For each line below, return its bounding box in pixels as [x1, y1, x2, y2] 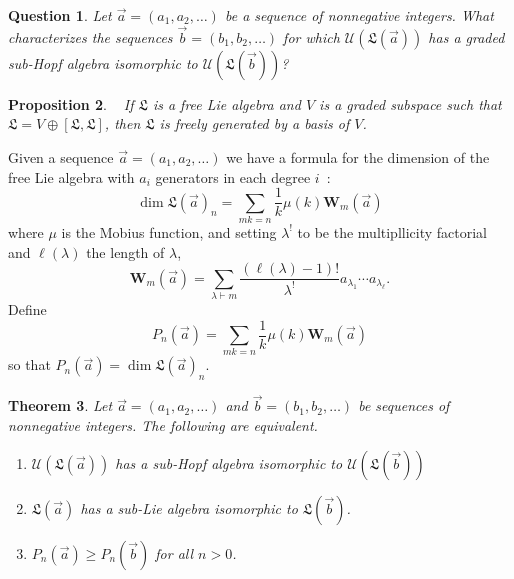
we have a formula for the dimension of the [226, 147, 490, 167]
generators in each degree [155, 166, 311, 187]
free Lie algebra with [8, 166, 135, 187]
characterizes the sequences [8, 26, 173, 47]
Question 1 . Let [8, 5, 112, 25]
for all [155, 542, 194, 563]
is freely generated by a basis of [159, 113, 350, 134]
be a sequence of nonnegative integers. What [224, 5, 494, 25]
